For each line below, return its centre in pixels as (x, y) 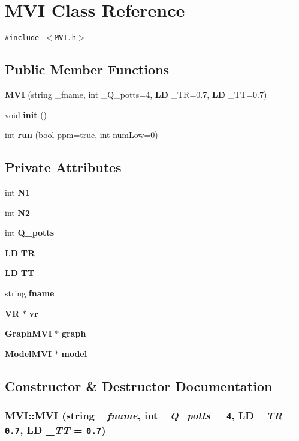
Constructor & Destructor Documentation (139, 385)
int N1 (18, 192)
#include (22, 38)
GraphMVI (28, 333)
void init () (26, 114)
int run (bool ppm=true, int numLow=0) (81, 135)
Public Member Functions (87, 69)
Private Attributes (63, 167)
